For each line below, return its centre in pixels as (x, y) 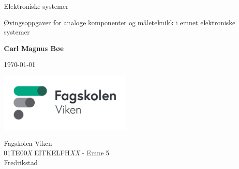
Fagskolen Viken (28, 143)
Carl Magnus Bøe (34, 48)
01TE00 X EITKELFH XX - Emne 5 (57, 152)
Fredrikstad (21, 162)
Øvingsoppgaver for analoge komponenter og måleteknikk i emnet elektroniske (120, 22)
